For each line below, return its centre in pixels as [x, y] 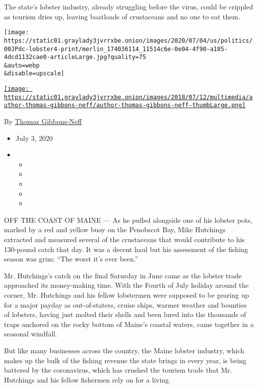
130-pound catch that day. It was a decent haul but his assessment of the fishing [126, 249]
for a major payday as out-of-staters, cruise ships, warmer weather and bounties [126, 304]
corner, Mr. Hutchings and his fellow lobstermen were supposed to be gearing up [127, 295]
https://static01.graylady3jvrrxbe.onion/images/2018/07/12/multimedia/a [129, 97]
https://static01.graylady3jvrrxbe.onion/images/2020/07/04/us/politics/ [129, 40]
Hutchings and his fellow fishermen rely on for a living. [87, 379]
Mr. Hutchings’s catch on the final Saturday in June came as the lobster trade [123, 275]
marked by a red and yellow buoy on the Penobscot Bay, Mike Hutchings [115, 229]
